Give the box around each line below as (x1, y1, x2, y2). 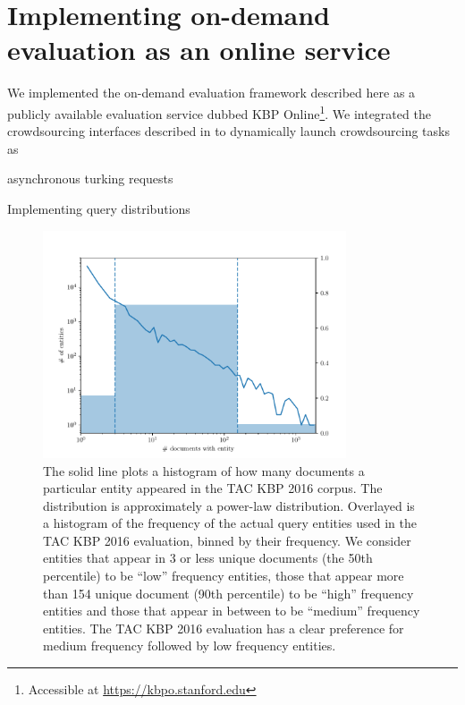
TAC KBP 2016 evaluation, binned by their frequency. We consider (43, 531, 411, 549)
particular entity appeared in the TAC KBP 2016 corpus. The (43, 479, 383, 497)
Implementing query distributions (7, 199, 190, 217)
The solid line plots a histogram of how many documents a (43, 461, 365, 480)
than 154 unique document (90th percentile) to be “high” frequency (43, 583, 414, 602)
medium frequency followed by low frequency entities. (43, 636, 336, 655)
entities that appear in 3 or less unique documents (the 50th (43, 548, 373, 567)
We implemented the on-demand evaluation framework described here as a (7, 83, 416, 102)
